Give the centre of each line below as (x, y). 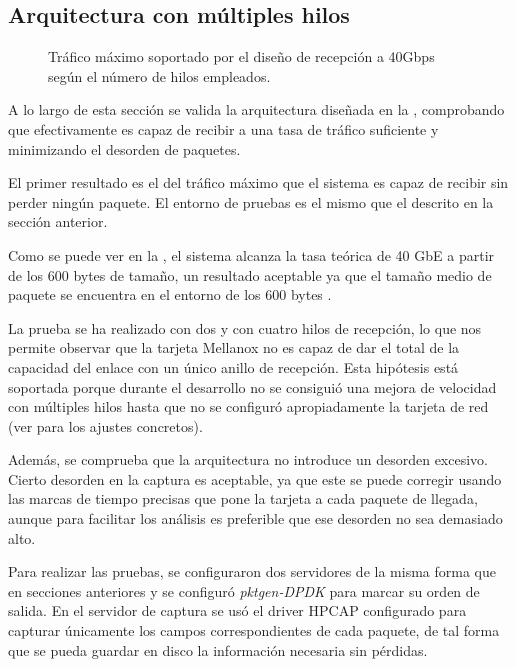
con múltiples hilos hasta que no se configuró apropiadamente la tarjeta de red (248, 406)
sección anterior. (58, 221)
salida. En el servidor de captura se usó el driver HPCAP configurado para (237, 610)
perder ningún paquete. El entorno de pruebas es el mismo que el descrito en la (251, 201)
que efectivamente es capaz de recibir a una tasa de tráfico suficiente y (223, 128)
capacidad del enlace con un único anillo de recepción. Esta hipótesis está (233, 366)
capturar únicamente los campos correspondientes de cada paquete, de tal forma (254, 630)
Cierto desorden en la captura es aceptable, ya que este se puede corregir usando (255, 478)
